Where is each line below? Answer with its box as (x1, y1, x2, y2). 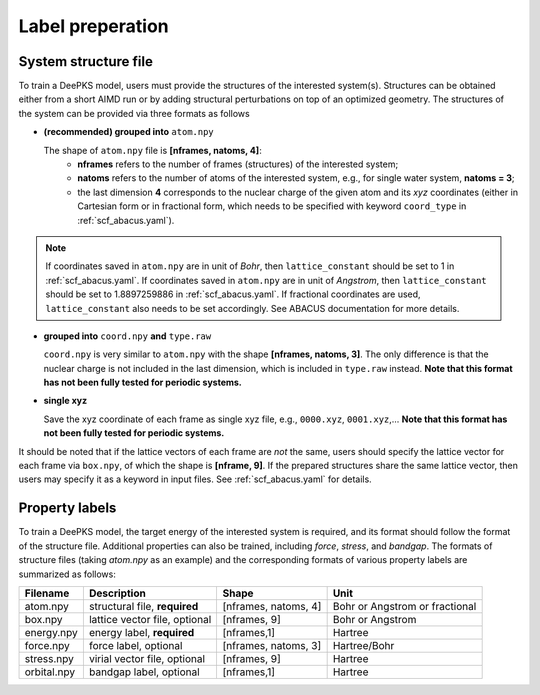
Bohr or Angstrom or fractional (332, 599, 477, 613)
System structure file (18, 53, 154, 70)
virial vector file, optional (88, 651, 205, 665)
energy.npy (24, 625, 79, 639)
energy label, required (88, 625, 195, 639)
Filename (24, 586, 70, 600)
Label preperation (18, 15, 169, 37)
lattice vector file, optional (88, 612, 212, 626)
